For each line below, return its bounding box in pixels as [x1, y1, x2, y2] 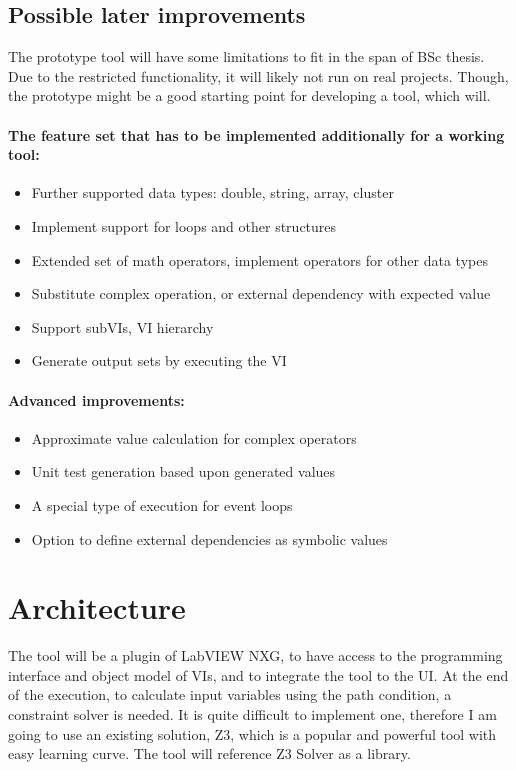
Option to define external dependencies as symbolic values [31, 528, 388, 549]
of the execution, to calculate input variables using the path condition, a [8, 684, 452, 705]
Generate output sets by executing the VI [31, 350, 287, 371]
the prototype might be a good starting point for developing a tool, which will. [8, 85, 491, 106]
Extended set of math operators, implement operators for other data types [31, 249, 488, 270]
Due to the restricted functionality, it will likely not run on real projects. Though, [8, 65, 509, 86]
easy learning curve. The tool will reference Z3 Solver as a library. [8, 743, 411, 764]
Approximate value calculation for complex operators [31, 427, 357, 448]
